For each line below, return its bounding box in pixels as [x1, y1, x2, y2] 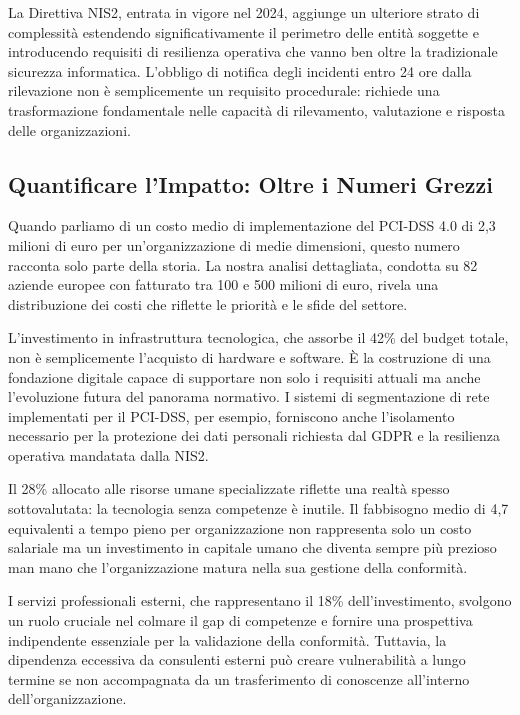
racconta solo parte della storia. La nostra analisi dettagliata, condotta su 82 [8, 254, 478, 275]
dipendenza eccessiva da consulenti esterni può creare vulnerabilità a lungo [8, 649, 466, 670]
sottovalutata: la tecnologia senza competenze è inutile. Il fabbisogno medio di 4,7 [8, 498, 509, 519]
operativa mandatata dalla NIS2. [8, 444, 209, 465]
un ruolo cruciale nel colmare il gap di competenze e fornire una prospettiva [8, 610, 473, 631]
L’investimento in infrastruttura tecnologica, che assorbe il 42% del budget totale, [8, 327, 509, 348]
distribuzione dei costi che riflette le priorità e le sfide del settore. [8, 293, 408, 314]
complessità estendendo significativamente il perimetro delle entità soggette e [8, 21, 479, 42]
